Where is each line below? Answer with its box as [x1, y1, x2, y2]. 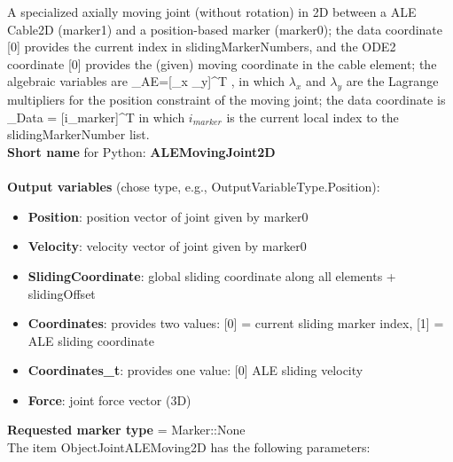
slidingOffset [27, 284, 96, 302]
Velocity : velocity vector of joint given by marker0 [27, 237, 307, 255]
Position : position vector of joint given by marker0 [27, 207, 309, 225]
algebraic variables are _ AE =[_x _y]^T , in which [7, 72, 285, 90]
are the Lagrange [346, 72, 439, 90]
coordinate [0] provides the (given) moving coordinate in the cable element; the [7, 54, 437, 73]
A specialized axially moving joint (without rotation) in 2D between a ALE [7, 3, 417, 20]
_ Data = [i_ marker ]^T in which [7, 107, 185, 126]
